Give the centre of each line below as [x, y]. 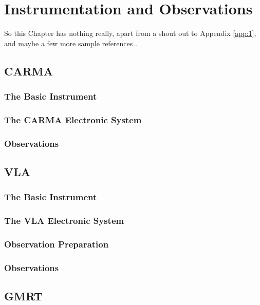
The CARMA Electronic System [73, 119]
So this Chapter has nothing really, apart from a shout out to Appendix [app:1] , [130, 33]
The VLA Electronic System [64, 221]
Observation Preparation [57, 244]
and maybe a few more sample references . [71, 43]
